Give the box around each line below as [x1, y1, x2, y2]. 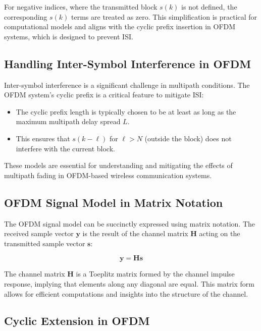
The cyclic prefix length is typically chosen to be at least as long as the [16, 106, 236, 117]
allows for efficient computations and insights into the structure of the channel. [4, 288, 248, 299]
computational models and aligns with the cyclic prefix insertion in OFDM [4, 21, 236, 32]
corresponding [4, 11, 47, 22]
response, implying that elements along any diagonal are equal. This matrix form [4, 278, 254, 289]
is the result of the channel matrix [82, 228, 188, 239]
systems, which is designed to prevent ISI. [4, 31, 133, 41]
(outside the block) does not [144, 133, 232, 143]
